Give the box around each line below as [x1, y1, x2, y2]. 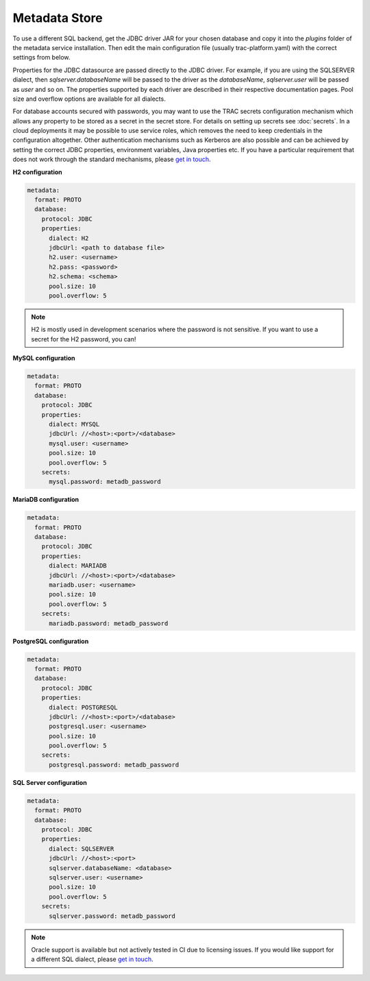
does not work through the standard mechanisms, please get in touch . [12, 155, 211, 164]
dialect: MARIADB [49, 562, 108, 570]
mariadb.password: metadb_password [49, 619, 169, 627]
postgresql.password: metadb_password [49, 761, 180, 768]
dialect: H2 [49, 234, 89, 242]
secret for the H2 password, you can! [31, 335, 136, 343]
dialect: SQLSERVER [49, 845, 114, 853]
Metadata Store [12, 10, 103, 25]
